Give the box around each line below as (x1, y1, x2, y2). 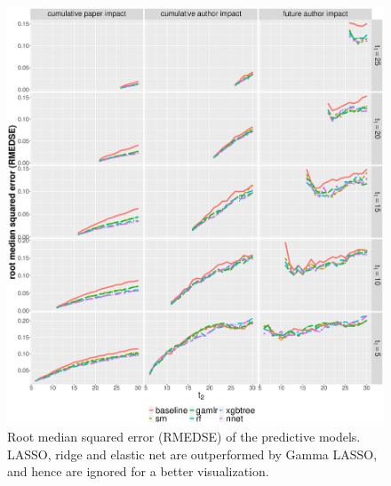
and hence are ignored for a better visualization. (7, 462, 269, 481)
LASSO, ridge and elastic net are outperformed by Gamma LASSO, (7, 444, 378, 463)
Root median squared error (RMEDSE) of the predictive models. (7, 426, 361, 445)
